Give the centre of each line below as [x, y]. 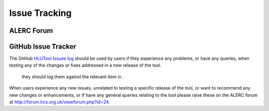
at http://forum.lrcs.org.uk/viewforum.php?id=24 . [60, 102]
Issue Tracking [40, 13]
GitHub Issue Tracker [43, 47]
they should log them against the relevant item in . [73, 77]
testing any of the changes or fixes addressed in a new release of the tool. [85, 65]
